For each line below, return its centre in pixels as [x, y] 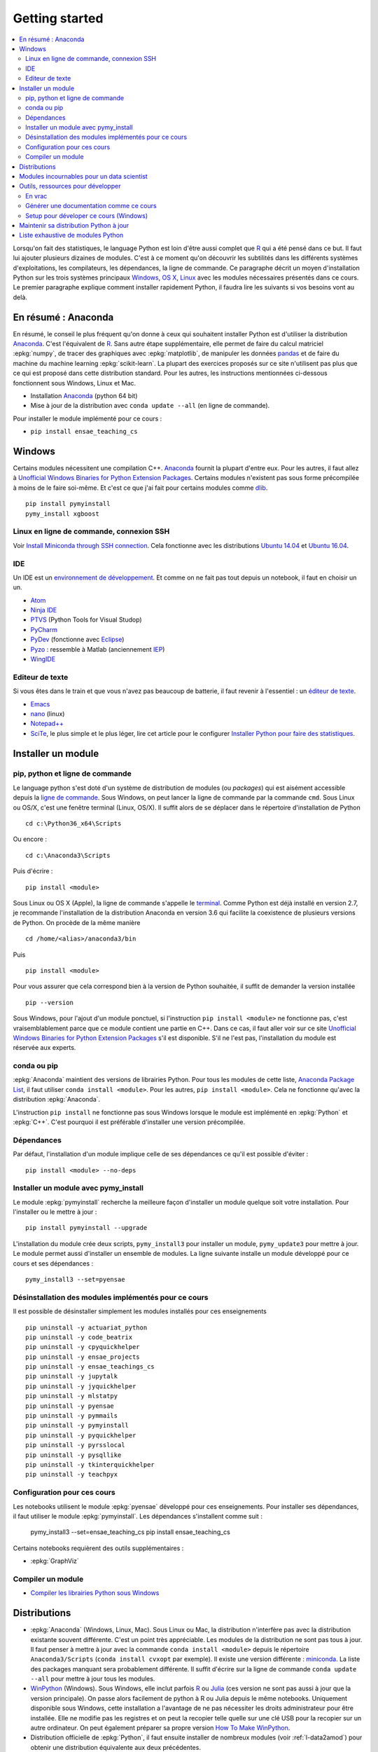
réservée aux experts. [44, 1048]
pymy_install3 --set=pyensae [75, 1279]
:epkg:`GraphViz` [55, 1561]
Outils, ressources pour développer [70, 186]
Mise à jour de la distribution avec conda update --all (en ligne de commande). [150, 406]
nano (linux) [48, 713]
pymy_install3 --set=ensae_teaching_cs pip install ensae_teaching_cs [130, 1532]
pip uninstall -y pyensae [70, 1406]
